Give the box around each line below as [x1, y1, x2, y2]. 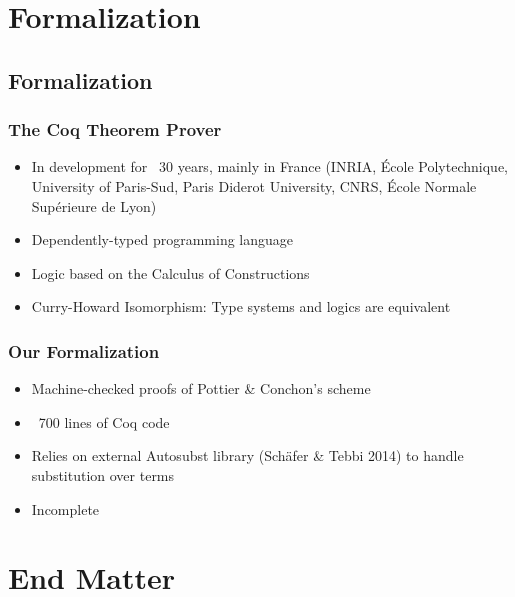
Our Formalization [8, 338, 160, 363]
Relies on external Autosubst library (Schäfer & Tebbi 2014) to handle [31, 445, 464, 466]
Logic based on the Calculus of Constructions [31, 262, 310, 283]
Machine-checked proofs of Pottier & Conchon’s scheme [31, 378, 371, 399]
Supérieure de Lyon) [31, 195, 157, 216]
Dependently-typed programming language [31, 229, 294, 250]
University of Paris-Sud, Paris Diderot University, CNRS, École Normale [31, 175, 477, 196]
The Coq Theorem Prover [8, 117, 222, 142]
